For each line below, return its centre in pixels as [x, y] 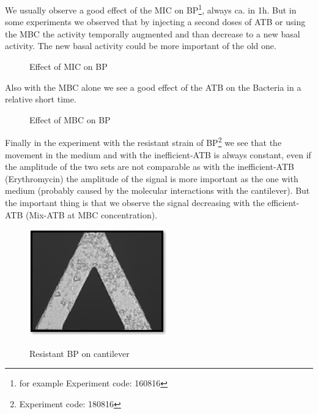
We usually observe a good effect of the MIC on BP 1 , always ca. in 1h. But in [151, 9]
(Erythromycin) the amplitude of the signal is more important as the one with [152, 178]
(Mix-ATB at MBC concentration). [92, 214]
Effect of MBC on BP [70, 119]
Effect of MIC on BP [68, 67]
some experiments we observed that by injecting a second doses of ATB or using [155, 22]
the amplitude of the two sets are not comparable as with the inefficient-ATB [150, 167]
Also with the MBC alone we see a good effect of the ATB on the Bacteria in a [153, 87]
